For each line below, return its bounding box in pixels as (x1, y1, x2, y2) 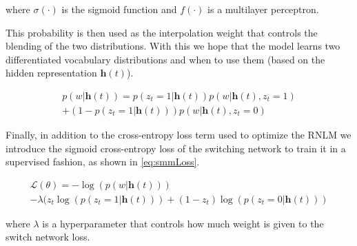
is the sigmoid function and (61, 2, 177, 16)
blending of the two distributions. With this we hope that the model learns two (6, 39, 340, 53)
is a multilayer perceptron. (207, 2, 319, 16)
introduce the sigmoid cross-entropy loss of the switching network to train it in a (6, 141, 346, 155)
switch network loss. (6, 229, 90, 244)
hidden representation (6, 65, 97, 80)
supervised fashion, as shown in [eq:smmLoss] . (6, 154, 200, 169)
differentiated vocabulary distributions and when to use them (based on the (6, 52, 325, 66)
